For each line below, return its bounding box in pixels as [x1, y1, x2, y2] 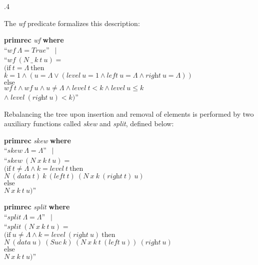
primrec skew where [4, 135, 71, 145]
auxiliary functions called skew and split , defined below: [4, 118, 174, 129]
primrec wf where [4, 35, 64, 45]
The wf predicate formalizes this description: [4, 18, 140, 28]
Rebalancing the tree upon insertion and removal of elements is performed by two [4, 108, 254, 119]
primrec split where [4, 201, 70, 212]
